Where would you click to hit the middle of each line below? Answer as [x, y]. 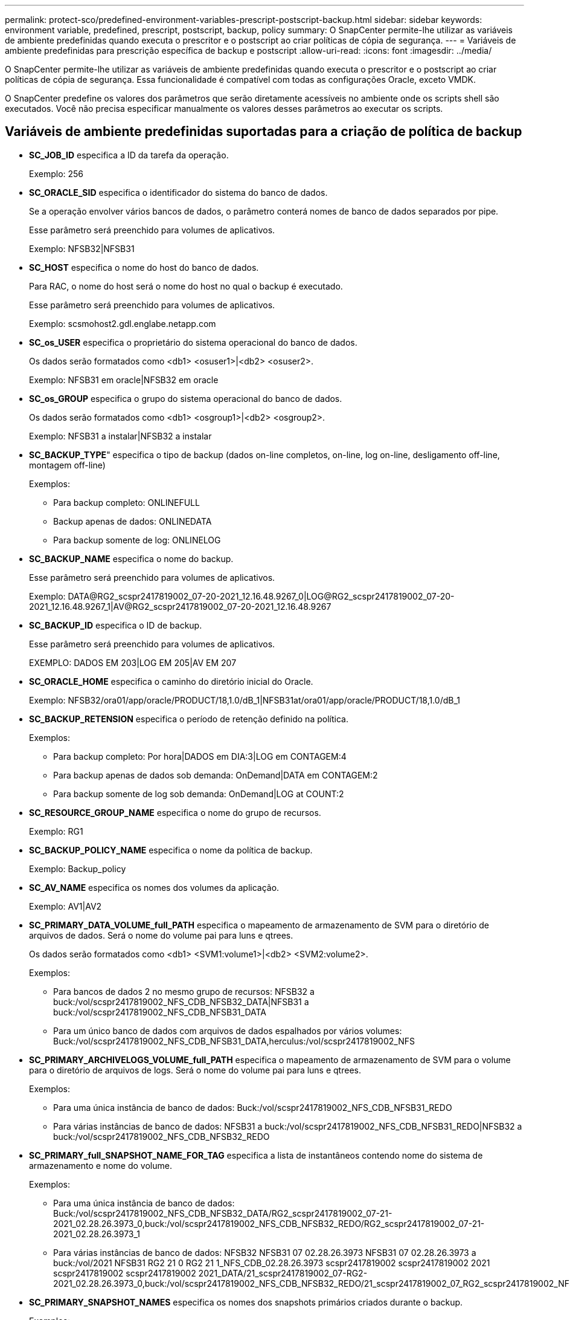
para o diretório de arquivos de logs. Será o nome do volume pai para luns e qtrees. [195, 1070]
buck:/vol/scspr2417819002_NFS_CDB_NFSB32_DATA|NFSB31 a [181, 1001]
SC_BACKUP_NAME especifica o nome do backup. [131, 558]
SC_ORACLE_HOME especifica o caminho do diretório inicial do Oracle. [171, 681]
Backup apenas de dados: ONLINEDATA [133, 521]
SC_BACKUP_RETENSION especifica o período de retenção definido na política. [189, 719]
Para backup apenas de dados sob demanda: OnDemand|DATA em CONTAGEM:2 [216, 775]
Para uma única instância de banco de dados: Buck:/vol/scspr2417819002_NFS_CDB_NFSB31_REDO [253, 1107]
